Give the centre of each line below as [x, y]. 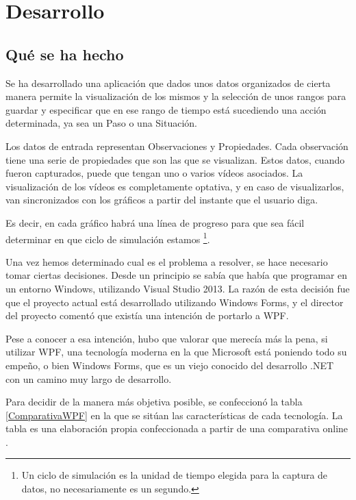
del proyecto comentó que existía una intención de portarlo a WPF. [147, 315]
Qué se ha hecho [65, 54]
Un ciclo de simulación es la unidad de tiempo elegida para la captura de [175, 475]
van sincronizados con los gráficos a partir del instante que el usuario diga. [162, 200]
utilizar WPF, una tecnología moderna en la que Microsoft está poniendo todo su [176, 352]
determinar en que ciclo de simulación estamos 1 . [108, 238]
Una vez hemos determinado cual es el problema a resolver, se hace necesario [167, 261]
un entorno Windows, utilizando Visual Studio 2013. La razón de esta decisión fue [178, 288]
